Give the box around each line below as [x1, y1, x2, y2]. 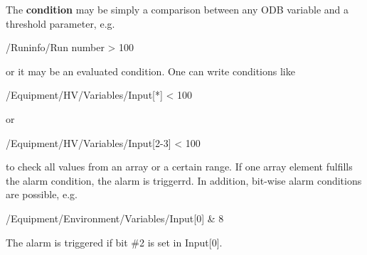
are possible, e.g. [6, 187, 78, 202]
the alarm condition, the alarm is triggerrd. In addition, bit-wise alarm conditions [6, 173, 362, 188]
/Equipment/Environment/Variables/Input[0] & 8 [6, 210, 224, 225]
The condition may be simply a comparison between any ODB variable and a [6, 2, 349, 16]
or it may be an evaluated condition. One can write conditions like [6, 63, 295, 78]
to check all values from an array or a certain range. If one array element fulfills [6, 159, 353, 174]
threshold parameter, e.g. [6, 16, 115, 31]
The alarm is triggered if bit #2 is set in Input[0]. [6, 234, 223, 249]
